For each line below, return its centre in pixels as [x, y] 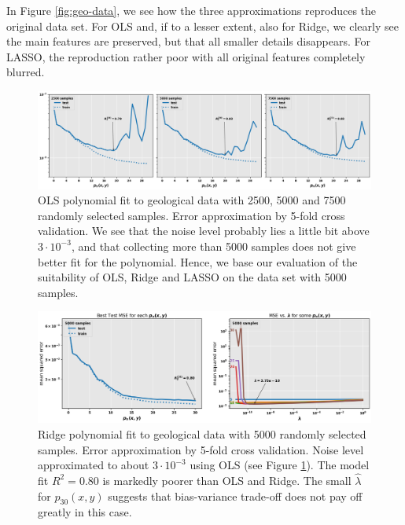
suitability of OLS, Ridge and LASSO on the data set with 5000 [192, 277]
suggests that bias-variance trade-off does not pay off [235, 496]
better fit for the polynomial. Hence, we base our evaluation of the [198, 261]
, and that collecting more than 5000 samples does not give [214, 246]
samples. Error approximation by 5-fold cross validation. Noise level [201, 449]
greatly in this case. [85, 512]
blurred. [26, 72]
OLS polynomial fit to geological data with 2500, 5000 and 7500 [192, 200]
